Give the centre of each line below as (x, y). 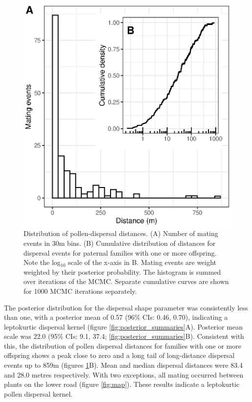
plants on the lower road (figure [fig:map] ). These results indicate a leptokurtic (122, 384)
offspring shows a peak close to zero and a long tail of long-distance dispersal (119, 355)
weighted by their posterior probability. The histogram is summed (122, 272)
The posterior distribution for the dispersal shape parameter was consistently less (126, 307)
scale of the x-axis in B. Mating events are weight (142, 262)
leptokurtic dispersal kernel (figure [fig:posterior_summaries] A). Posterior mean (123, 326)
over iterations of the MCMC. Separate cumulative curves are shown (126, 281)
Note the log (42, 262)
